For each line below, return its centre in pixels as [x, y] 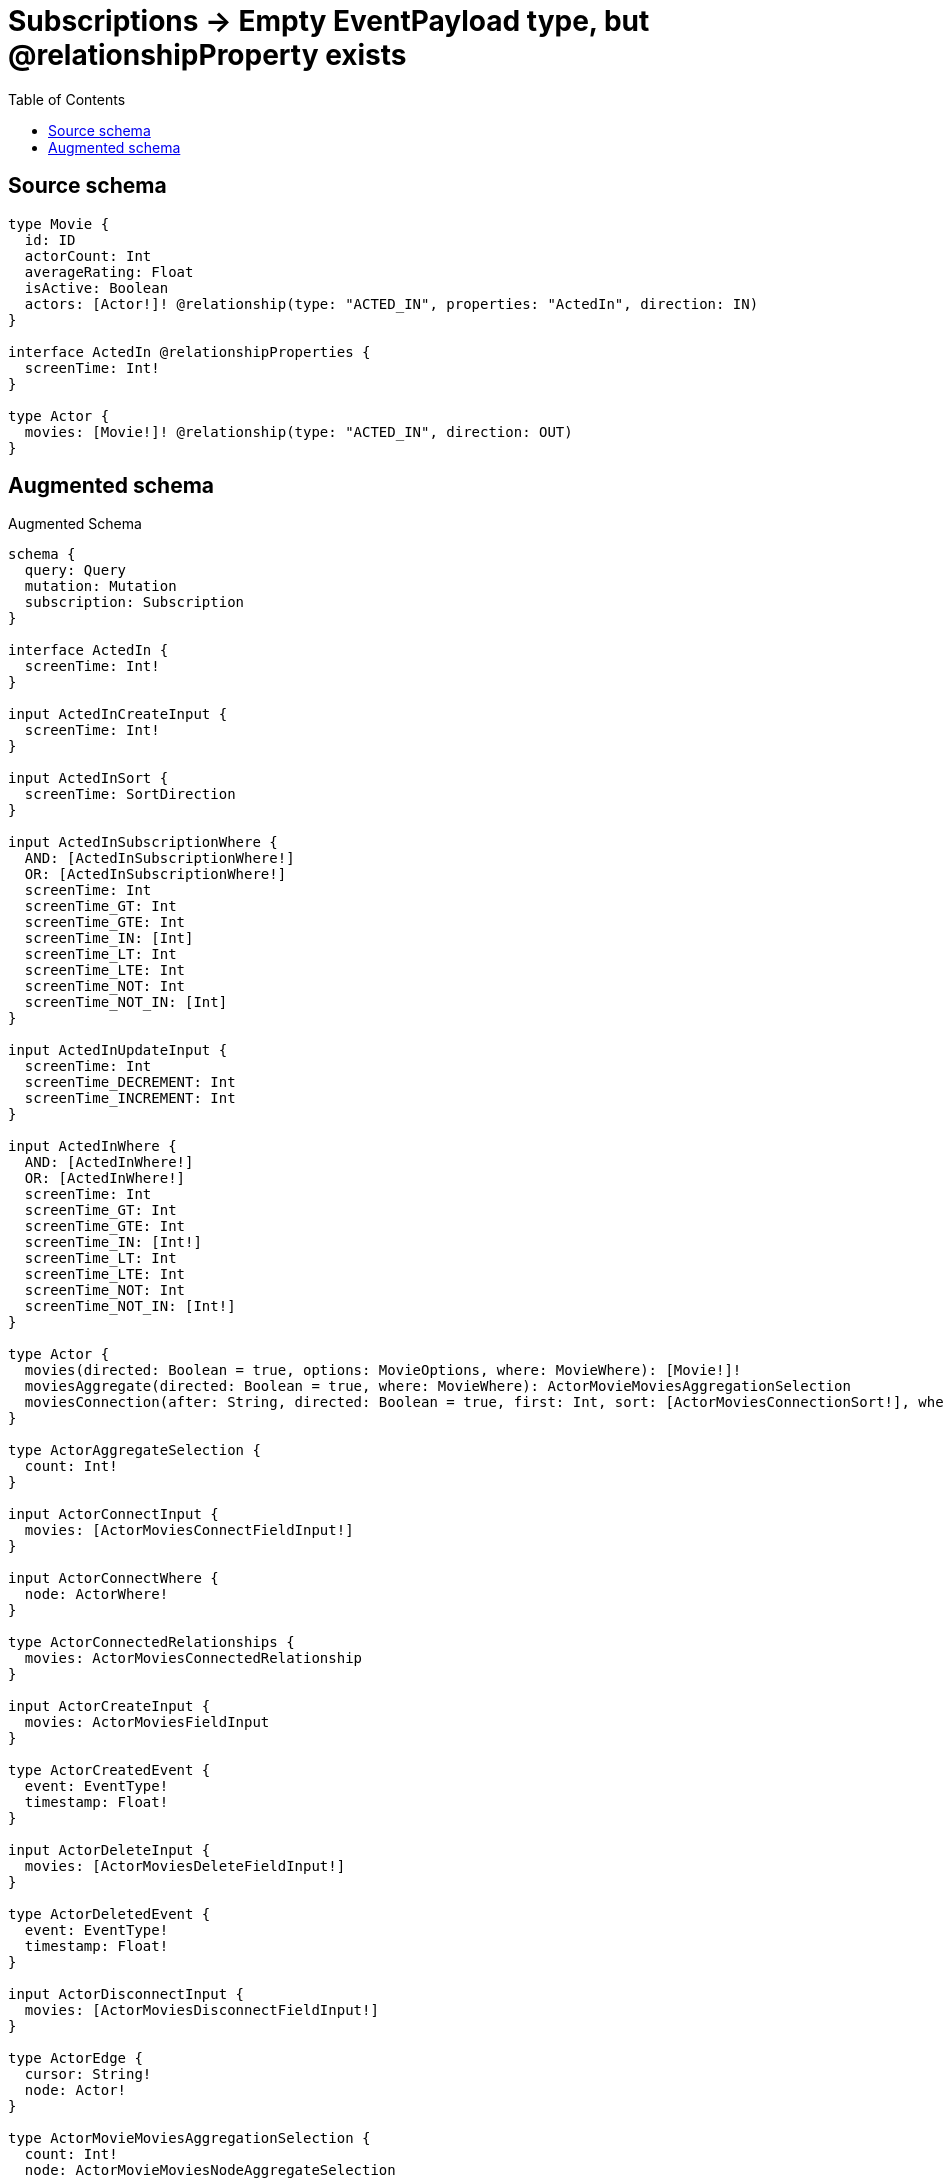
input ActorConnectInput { [113, 1514]
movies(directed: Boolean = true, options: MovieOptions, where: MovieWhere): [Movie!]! [383, 1370]
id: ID [50, 239]
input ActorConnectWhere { [113, 1578]
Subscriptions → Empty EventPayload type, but [329, 21]
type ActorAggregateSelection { [134, 1450]
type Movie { [59, 223]
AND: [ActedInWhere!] [109, 1162]
